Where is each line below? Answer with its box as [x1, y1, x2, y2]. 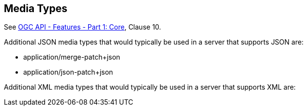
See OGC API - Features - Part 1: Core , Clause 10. [4, 23, 161, 31]
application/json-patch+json [23, 68, 113, 77]
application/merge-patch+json [23, 53, 121, 62]
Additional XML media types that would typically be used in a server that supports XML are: [4, 83, 296, 92]
